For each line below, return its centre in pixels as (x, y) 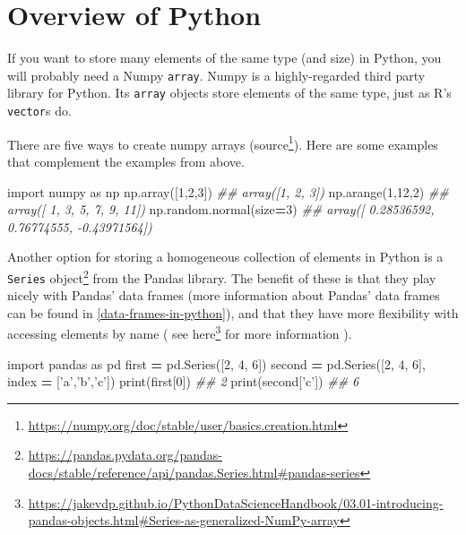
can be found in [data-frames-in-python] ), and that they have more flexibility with (233, 312)
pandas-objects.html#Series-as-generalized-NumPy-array (184, 520)
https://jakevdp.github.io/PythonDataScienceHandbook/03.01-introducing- (236, 502)
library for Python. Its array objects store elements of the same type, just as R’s (229, 93)
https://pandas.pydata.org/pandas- (125, 455)
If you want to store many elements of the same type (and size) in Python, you (224, 58)
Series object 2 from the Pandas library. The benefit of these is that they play (222, 276)
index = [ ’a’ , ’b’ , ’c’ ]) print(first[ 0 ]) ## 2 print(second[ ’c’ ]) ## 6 (183, 381)
